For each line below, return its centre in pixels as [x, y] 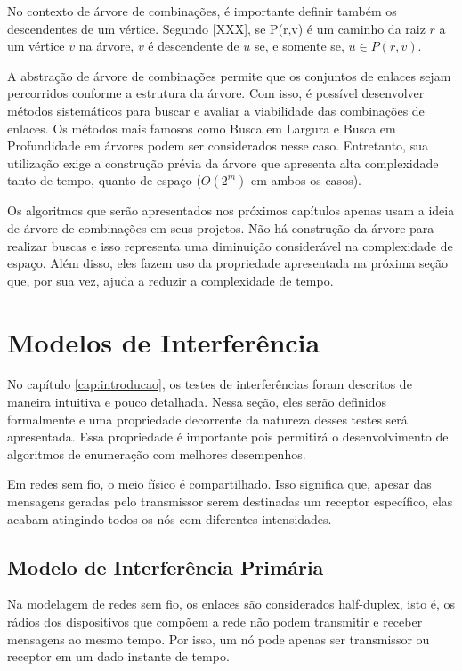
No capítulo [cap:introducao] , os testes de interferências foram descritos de [210, 384]
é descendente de [194, 46]
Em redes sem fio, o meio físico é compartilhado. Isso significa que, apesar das [219, 484]
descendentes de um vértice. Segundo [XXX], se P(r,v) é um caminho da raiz [216, 28]
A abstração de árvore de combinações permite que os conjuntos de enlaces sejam [229, 75]
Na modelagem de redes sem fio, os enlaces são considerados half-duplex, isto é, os [231, 604]
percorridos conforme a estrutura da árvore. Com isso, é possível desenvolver [216, 93]
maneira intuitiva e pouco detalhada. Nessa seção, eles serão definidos [197, 402]
